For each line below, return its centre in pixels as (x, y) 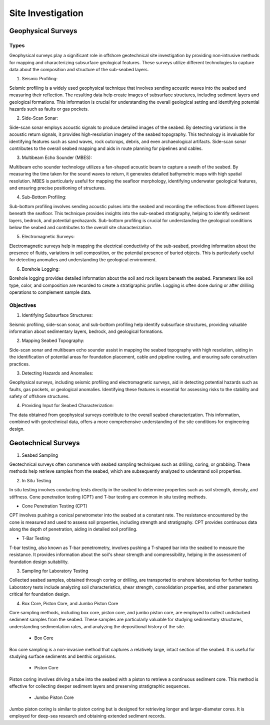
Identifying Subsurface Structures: (57, 315)
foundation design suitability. (39, 562)
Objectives (23, 305)
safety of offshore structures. (39, 397)
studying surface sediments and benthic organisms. (63, 656)
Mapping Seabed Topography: (53, 340)
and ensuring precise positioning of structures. (57, 188)
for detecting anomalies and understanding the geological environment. (83, 260)
